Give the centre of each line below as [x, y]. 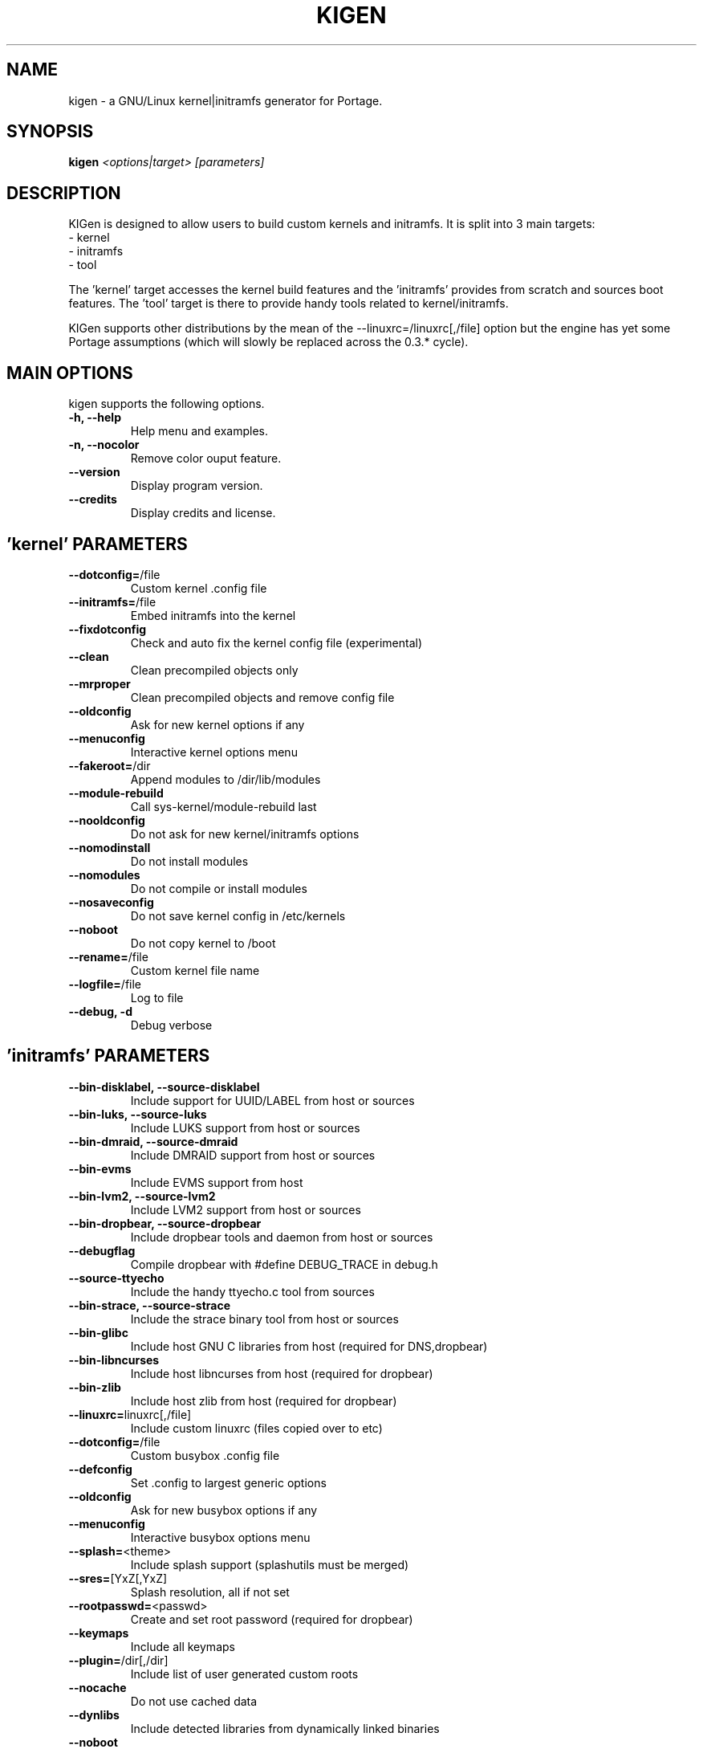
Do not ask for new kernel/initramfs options [245, 834]
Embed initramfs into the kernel [213, 615]
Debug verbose [171, 1025]
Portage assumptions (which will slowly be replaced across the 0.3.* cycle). [268, 342]
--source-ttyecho [116, 1278]
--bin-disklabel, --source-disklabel [164, 1086]
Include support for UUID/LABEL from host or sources [272, 1100]
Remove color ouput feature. [206, 459]
